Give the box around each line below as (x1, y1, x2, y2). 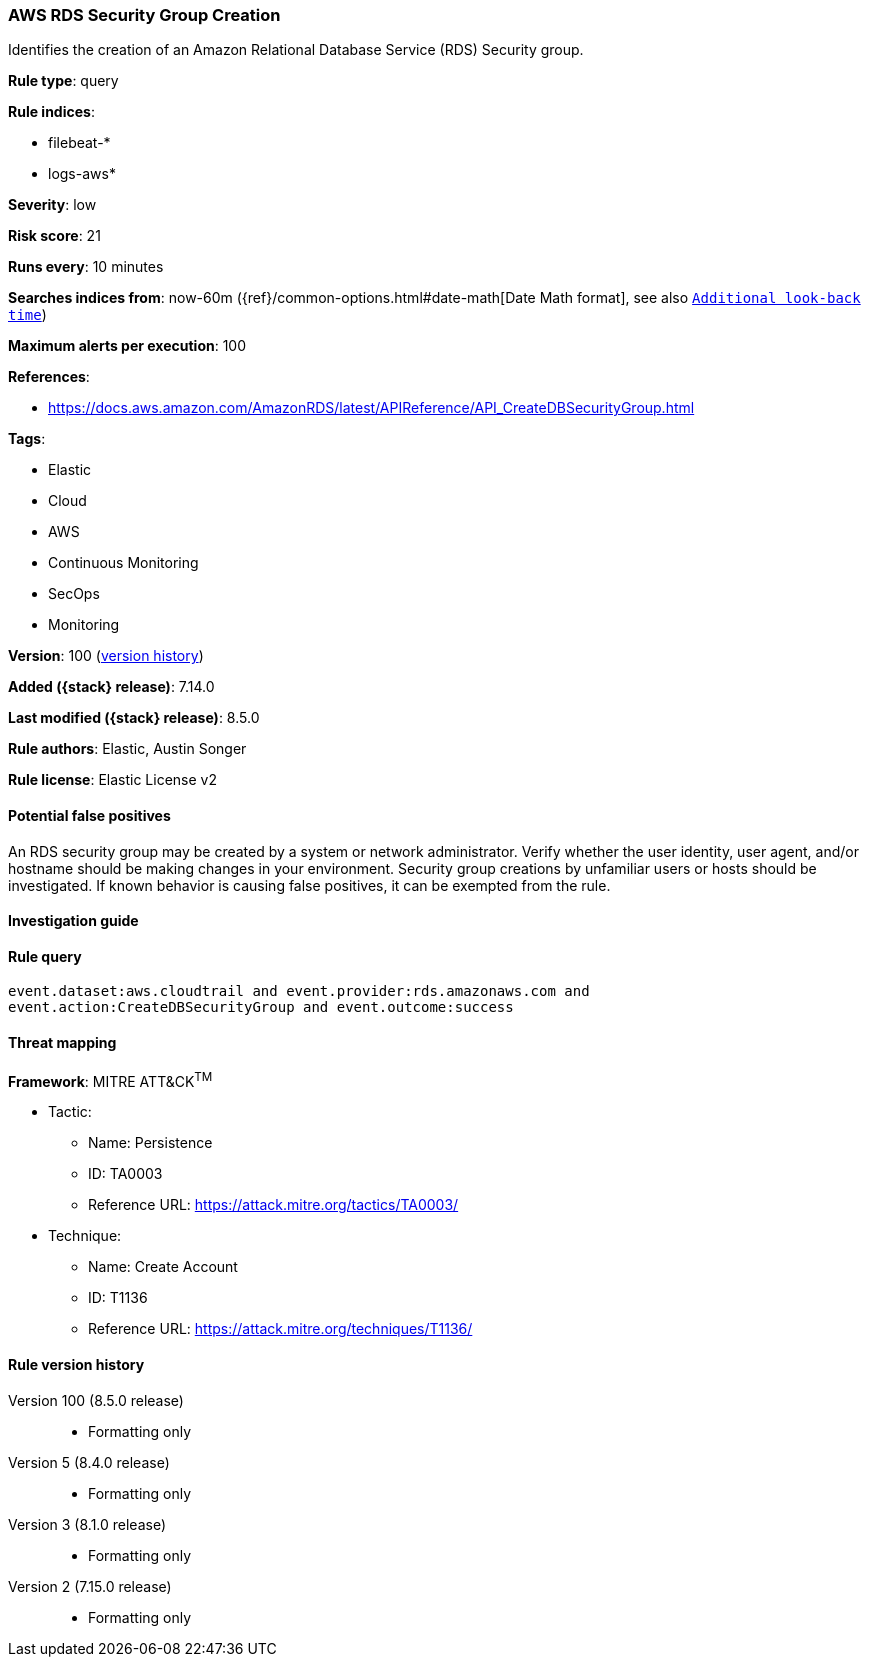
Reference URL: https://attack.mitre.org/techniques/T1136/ (88, 1320, 473, 1338)
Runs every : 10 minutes (8, 258, 164, 276)
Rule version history (8, 1355, 145, 1373)
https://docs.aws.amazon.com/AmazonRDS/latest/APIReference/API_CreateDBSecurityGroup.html (48, 399, 695, 417)
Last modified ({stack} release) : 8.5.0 (8, 709, 260, 727)
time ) (8, 306, 47, 324)
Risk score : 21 (8, 227, 101, 245)
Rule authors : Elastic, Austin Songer (8, 740, 247, 758)
